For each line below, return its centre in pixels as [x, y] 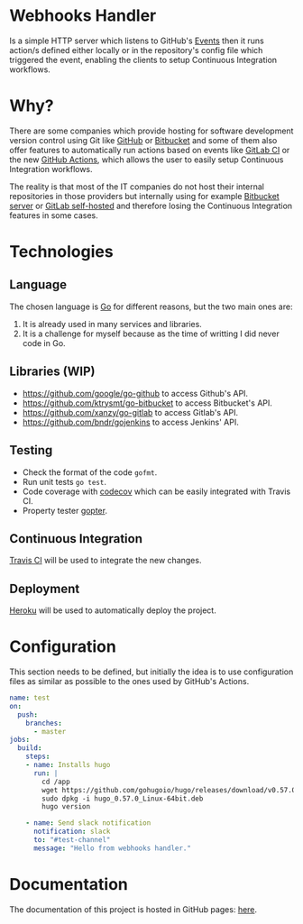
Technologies [62, 252]
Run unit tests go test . [64, 481]
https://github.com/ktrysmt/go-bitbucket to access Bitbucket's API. [147, 403]
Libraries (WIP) [52, 372]
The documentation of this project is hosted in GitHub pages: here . [133, 909]
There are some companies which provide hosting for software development [151, 131]
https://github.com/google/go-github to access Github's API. [135, 393]
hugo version [66, 807]
